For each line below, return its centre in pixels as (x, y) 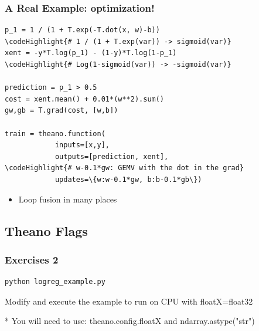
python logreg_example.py (55, 282)
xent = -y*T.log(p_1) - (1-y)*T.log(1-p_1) (91, 53)
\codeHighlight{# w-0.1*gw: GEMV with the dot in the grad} (125, 168)
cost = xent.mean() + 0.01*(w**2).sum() (85, 99)
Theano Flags (46, 230)
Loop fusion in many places (68, 199)
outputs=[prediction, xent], (112, 156)
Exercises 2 (32, 259)
